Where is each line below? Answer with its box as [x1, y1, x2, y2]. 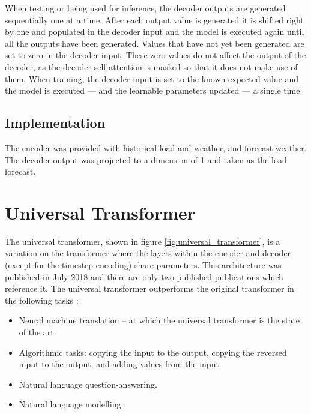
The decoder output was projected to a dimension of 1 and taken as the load [5, 153, 287, 166]
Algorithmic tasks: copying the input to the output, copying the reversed [19, 346, 287, 358]
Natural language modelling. [19, 398, 124, 410]
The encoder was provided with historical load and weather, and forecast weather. [5, 141, 307, 154]
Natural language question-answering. [19, 377, 157, 390]
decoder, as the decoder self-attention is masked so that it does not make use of [5, 60, 298, 73]
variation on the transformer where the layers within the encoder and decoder [5, 247, 291, 259]
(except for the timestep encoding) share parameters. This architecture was [5, 259, 282, 271]
